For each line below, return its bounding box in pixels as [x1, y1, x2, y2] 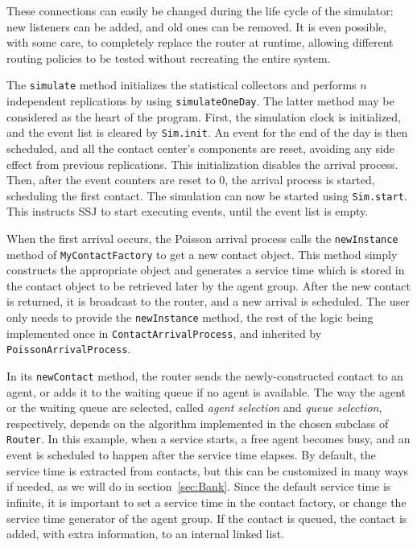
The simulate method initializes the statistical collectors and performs [6, 76, 357, 93]
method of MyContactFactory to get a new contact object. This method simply [6, 245, 398, 262]
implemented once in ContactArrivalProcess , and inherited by [6, 324, 322, 341]
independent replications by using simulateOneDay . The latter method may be [6, 93, 394, 109]
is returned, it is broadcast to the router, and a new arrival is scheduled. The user [6, 293, 410, 310]
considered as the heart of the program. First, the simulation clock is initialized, [6, 108, 401, 125]
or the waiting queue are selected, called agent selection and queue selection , [6, 399, 382, 416]
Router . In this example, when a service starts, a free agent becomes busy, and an [6, 430, 411, 447]
